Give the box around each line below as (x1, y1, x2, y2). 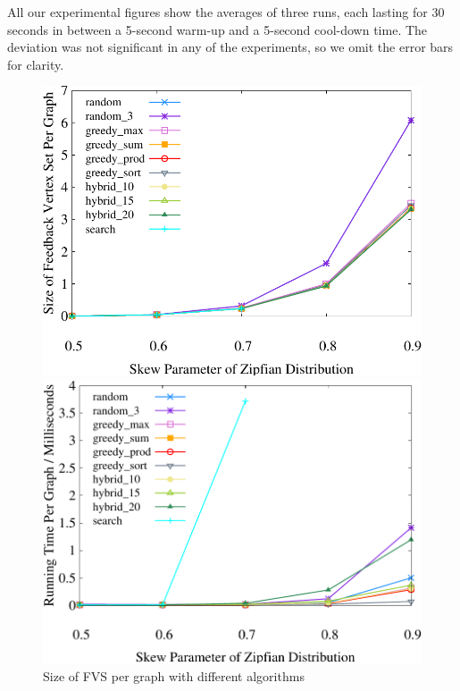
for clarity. (7, 55, 64, 73)
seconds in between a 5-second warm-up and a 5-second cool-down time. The (7, 20, 428, 38)
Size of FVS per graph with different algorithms (43, 667, 305, 685)
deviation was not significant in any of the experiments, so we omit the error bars (7, 38, 454, 56)
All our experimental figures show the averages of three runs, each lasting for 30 (7, 3, 445, 21)
